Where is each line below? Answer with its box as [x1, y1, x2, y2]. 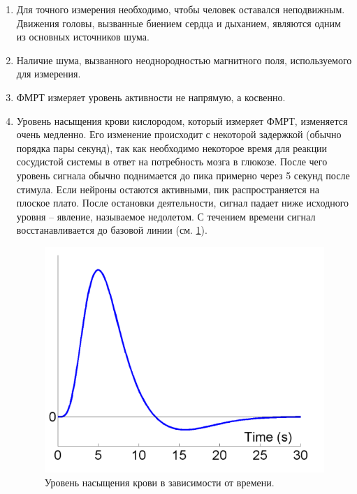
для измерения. [16, 66, 81, 81]
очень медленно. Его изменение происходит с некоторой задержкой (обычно [16, 127, 342, 142]
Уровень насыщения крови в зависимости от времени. [44, 475, 275, 490]
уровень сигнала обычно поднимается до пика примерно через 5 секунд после [16, 167, 350, 182]
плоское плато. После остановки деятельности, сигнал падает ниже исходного [16, 195, 349, 210]
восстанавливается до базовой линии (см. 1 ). [16, 223, 207, 237]
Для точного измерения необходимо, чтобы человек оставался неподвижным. [16, 2, 345, 16]
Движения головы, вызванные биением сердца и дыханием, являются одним [16, 15, 341, 30]
